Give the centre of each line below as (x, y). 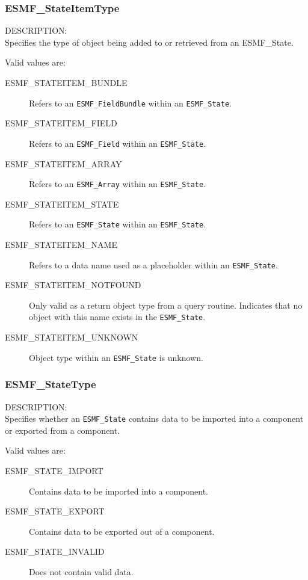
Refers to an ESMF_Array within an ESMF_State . (118, 184)
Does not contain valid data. (81, 571)
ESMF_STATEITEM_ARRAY (63, 163)
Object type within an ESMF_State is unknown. (116, 357)
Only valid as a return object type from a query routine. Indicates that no (166, 305)
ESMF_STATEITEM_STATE (62, 204)
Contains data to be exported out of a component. (122, 531)
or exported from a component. (63, 430)
